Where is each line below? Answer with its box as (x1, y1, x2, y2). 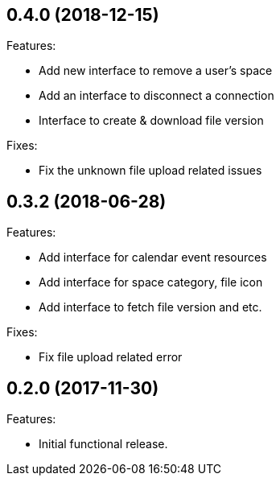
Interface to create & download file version (39, 113, 264, 128)
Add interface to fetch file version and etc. (39, 300, 262, 315)
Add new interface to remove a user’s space (39, 64, 273, 78)
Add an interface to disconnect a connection (39, 89, 274, 103)
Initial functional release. (39, 437, 168, 451)
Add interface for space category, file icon (39, 275, 263, 290)
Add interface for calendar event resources (39, 250, 267, 265)
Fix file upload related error (39, 350, 183, 365)
